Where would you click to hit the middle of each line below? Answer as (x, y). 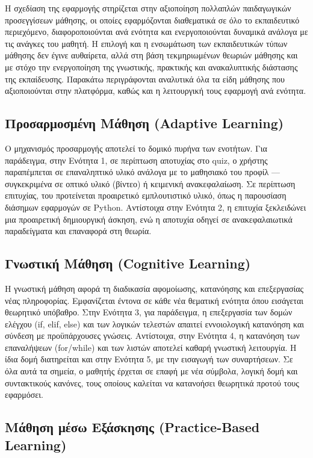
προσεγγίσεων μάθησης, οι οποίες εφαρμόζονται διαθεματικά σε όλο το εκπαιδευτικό (152, 20)
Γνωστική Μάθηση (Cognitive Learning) (128, 263)
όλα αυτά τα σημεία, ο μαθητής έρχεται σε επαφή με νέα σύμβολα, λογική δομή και (151, 371)
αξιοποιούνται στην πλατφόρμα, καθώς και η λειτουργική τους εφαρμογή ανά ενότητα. (156, 91)
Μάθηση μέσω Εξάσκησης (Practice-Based (132, 427)
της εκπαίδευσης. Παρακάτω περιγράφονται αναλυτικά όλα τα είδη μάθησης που (145, 79)
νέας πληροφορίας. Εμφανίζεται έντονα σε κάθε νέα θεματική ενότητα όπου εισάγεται (154, 300)
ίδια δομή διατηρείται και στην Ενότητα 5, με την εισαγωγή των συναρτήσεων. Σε (149, 359)
